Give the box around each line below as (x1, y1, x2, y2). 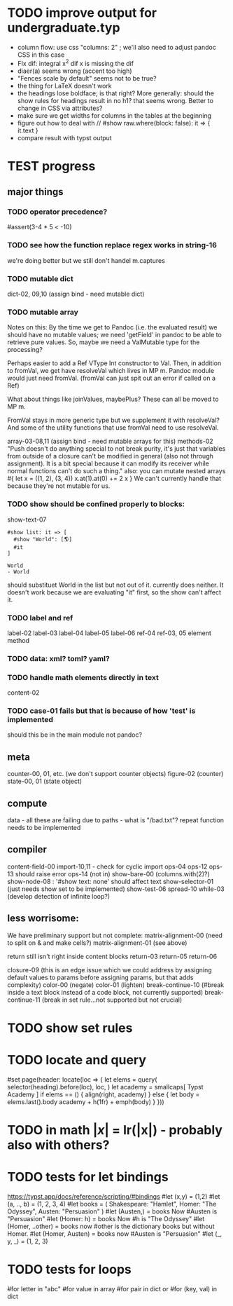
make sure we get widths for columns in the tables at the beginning (17, 111, 212, 120)
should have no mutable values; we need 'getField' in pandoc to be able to (7, 331, 222, 339)
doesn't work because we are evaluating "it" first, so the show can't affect (7, 587, 222, 597)
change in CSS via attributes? (17, 104, 103, 112)
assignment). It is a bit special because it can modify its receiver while (7, 459, 210, 468)
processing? (7, 346, 43, 354)
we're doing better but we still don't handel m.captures (7, 256, 166, 264)
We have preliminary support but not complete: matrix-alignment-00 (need (7, 931, 223, 939)
